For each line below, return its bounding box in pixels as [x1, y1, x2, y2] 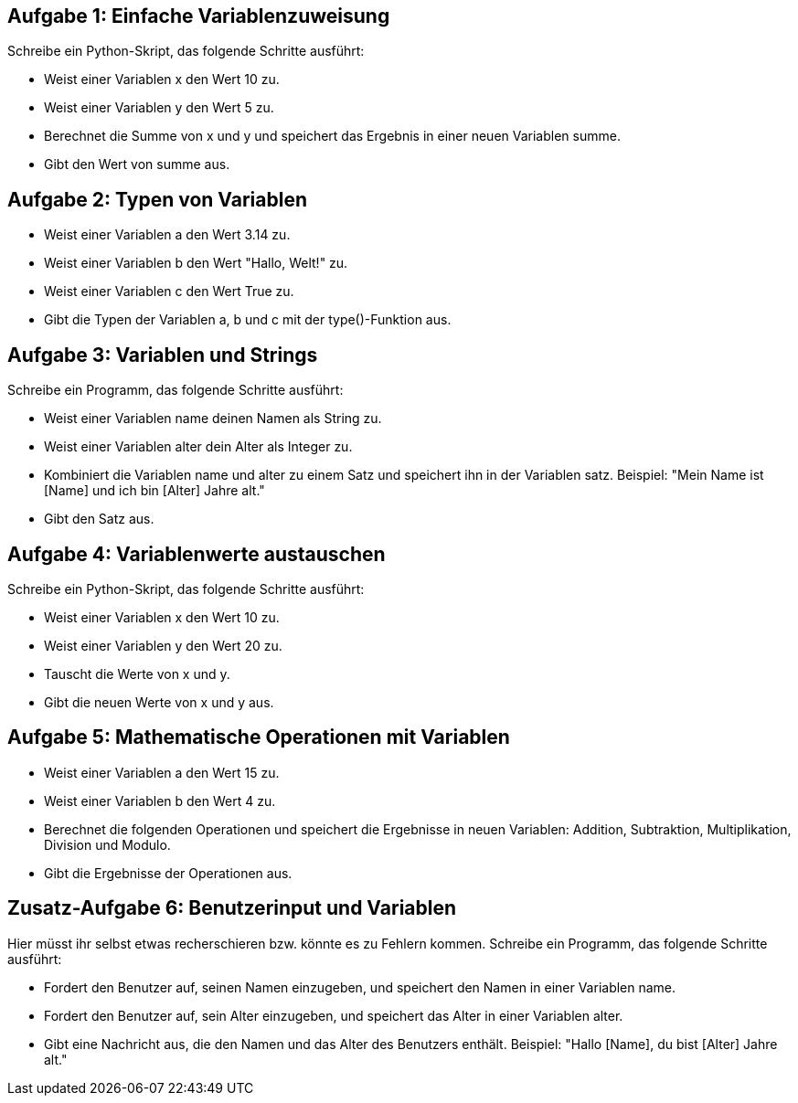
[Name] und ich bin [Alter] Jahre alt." [44, 483, 265, 499]
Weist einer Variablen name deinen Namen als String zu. [44, 410, 382, 427]
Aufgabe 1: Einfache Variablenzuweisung [7, 5, 390, 27]
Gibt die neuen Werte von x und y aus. [44, 694, 274, 710]
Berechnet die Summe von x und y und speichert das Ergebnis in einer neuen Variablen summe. [44, 128, 621, 144]
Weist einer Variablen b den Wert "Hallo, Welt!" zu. [44, 255, 348, 271]
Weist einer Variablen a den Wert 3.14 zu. [44, 227, 291, 243]
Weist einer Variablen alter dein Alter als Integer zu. [44, 439, 353, 455]
